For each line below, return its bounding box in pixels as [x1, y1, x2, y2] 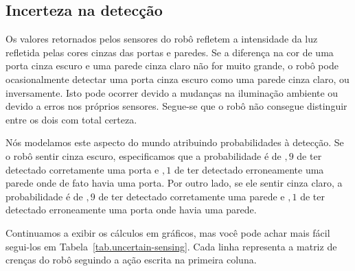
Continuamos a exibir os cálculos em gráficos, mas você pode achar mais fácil [5, 225, 330, 239]
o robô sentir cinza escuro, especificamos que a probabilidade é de [5, 148, 282, 163]
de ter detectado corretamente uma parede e [98, 189, 285, 203]
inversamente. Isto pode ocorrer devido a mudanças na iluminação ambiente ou [5, 85, 339, 99]
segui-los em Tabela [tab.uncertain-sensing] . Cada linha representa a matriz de [5, 239, 337, 253]
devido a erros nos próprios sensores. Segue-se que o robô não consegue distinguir [5, 99, 347, 113]
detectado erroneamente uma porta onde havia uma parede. [5, 202, 257, 217]
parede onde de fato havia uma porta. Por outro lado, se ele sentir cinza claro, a [5, 176, 343, 190]
